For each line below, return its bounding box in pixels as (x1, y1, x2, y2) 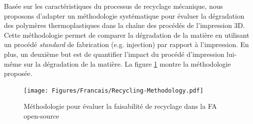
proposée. (4, 68, 32, 78)
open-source (24, 111, 60, 121)
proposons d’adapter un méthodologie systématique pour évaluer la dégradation (4, 10, 245, 21)
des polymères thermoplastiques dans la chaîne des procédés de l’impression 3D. (4, 20, 245, 30)
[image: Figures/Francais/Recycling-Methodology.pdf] (24, 87, 204, 94)
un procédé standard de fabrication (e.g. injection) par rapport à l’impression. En (4, 39, 249, 50)
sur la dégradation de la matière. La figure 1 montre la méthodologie (24, 58, 231, 69)
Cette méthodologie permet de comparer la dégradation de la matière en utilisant (4, 29, 250, 40)
